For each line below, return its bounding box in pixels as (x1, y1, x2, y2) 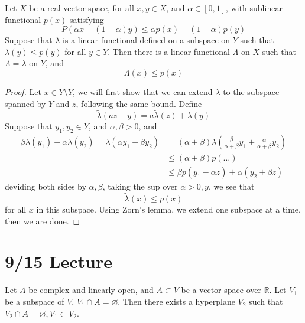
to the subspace (223, 85, 280, 97)
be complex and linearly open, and (28, 283, 154, 296)
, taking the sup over (102, 180, 178, 193)
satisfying (69, 13, 104, 25)
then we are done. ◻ (5, 214, 80, 227)
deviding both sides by (5, 180, 86, 193)
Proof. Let (5, 85, 41, 97)
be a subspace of (5, 295, 64, 307)
